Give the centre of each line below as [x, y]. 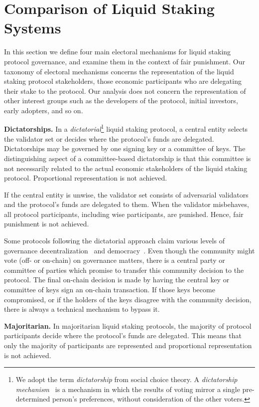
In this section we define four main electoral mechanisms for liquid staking [118, 52]
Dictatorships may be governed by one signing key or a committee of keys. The [125, 148]
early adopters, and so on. [44, 110]
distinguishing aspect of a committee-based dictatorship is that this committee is [128, 158]
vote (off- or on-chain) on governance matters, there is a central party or [115, 260]
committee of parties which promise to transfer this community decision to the [124, 270]
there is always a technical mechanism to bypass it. [82, 309]
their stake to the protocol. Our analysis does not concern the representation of [125, 91]
